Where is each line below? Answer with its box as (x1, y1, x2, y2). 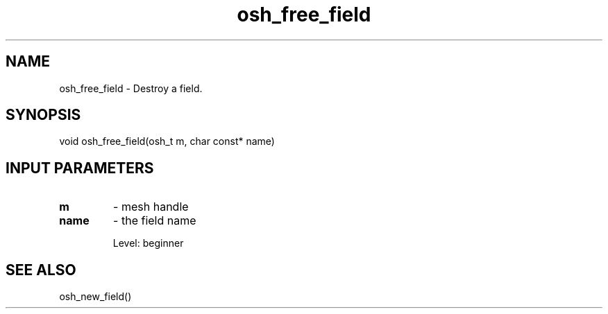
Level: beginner (112, 237, 184, 250)
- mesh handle (113, 200, 189, 214)
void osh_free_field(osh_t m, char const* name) (59, 135, 275, 148)
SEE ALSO (6, 261, 76, 279)
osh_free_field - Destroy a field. (59, 82, 203, 94)
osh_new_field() (59, 290, 132, 303)
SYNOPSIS (6, 106, 81, 124)
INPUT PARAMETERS (6, 159, 154, 177)
